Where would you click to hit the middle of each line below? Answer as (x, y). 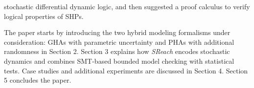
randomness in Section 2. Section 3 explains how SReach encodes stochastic (117, 51)
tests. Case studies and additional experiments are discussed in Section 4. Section (126, 70)
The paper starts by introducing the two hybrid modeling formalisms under (117, 32)
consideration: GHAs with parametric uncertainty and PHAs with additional (119, 42)
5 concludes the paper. (38, 80)
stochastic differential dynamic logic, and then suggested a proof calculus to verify (127, 6)
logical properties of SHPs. (44, 16)
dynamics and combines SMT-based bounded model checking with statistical (119, 61)
